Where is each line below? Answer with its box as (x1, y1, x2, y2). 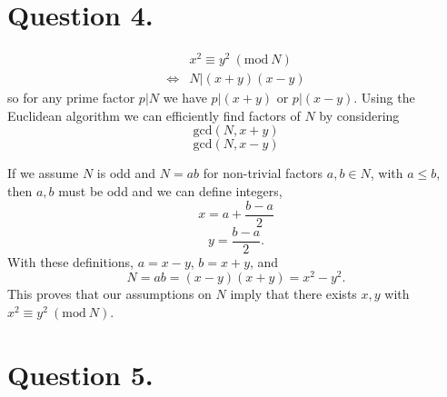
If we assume (7, 164, 79, 183)
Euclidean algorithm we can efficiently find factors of (7, 105, 301, 124)
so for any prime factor (7, 88, 135, 107)
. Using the (353, 88, 415, 107)
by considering (319, 105, 400, 124)
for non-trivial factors (203, 164, 323, 183)
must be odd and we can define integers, (58, 182, 283, 201)
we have (163, 88, 207, 107)
